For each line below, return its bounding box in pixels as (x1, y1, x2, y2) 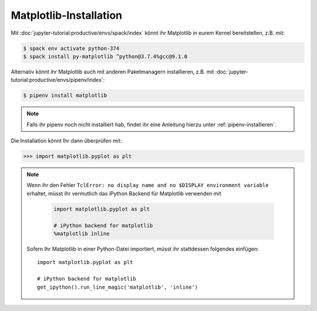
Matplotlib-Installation (11, 9, 123, 22)
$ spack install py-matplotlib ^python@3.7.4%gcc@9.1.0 (23, 53, 188, 60)
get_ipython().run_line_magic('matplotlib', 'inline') (37, 283, 198, 290)
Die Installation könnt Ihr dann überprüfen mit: (11, 137, 122, 144)
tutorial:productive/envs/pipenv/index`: (11, 76, 105, 83)
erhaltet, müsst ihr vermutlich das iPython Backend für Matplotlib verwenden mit (26, 190, 221, 197)
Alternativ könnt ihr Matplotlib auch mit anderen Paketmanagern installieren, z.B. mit (11, 68, 214, 75)
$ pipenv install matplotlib (23, 92, 107, 99)
